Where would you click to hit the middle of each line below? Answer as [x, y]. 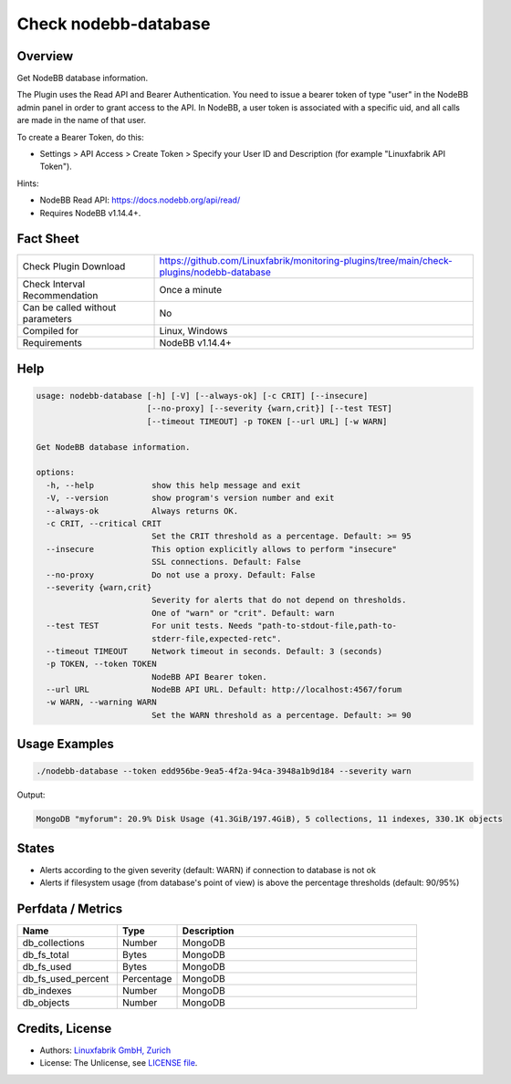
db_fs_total [46, 955]
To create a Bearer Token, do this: [81, 137]
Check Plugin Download [74, 266]
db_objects [46, 1003]
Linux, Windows [193, 331]
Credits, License [64, 1028]
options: [56, 473]
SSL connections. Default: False [226, 562]
